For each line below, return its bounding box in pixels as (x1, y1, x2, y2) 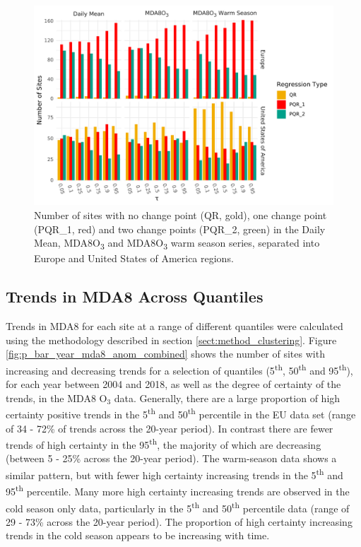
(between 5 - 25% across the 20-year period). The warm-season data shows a (6, 451, 337, 466)
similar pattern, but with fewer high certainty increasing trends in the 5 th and (6, 466, 343, 482)
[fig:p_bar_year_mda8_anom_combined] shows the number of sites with (6, 346, 325, 361)
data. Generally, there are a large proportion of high (114, 390, 341, 405)
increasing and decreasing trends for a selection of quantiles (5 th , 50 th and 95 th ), (6, 360, 353, 377)
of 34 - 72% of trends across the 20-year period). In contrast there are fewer (6, 420, 333, 435)
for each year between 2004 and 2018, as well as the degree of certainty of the (6, 377, 341, 392)
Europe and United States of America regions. (34, 251, 234, 266)
